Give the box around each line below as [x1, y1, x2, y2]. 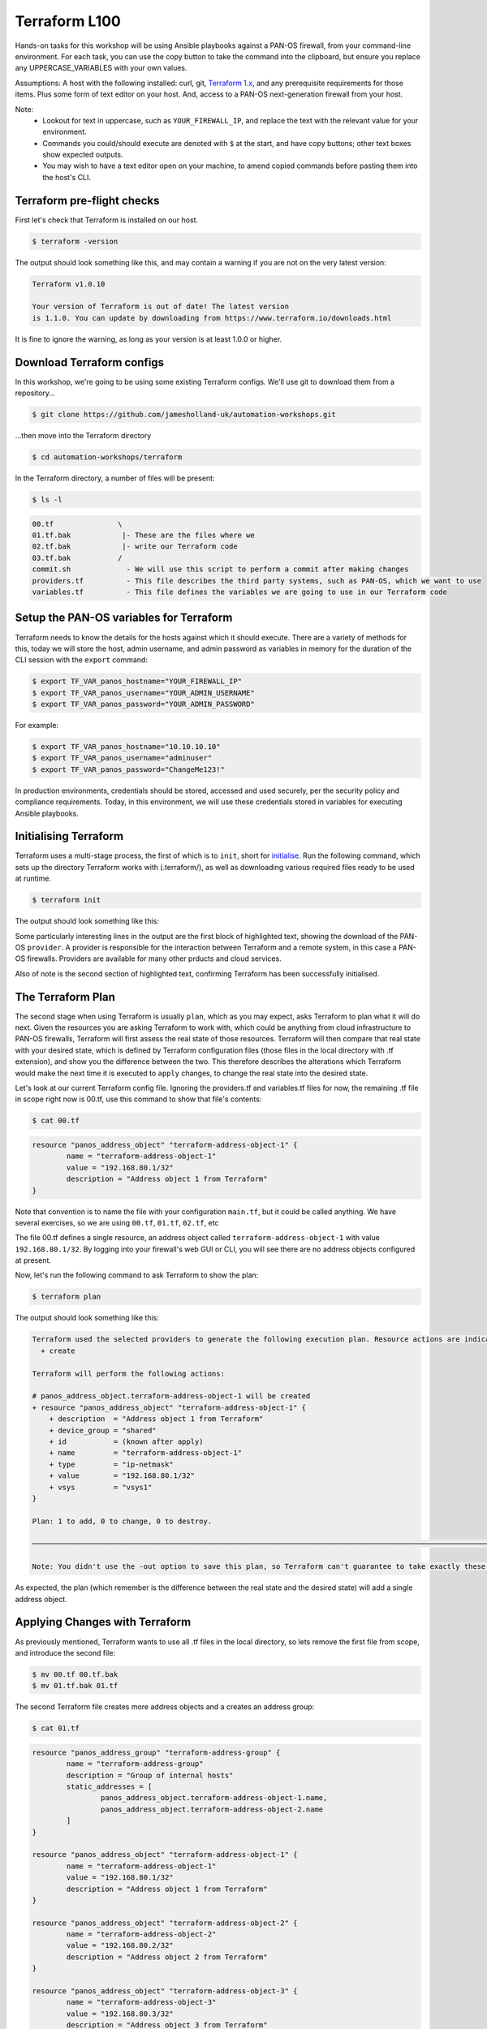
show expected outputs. [42, 150, 123, 160]
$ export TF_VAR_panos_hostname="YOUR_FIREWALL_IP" [32, 677, 243, 686]
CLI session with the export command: [15, 655, 148, 665]
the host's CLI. [42, 172, 92, 182]
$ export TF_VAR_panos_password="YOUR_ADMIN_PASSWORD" [32, 700, 255, 709]
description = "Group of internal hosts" [66, 1770, 234, 1780]
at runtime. [15, 873, 52, 884]
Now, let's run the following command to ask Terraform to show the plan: [15, 1270, 259, 1280]
